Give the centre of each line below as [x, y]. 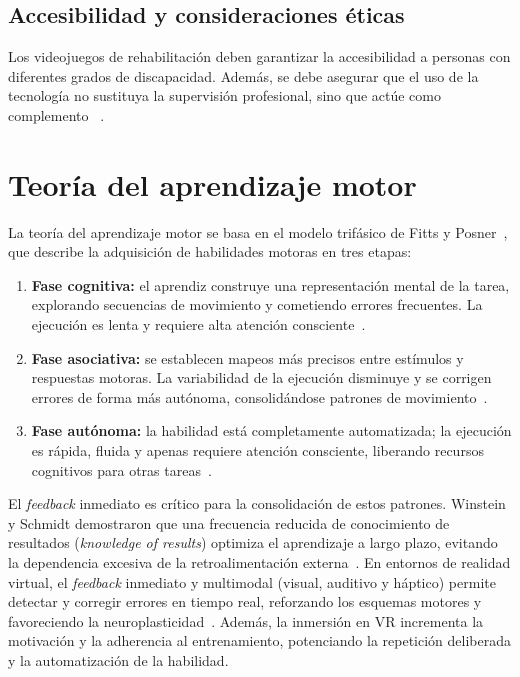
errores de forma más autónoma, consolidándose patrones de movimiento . [259, 396]
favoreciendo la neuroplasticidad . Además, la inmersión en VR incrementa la [246, 620]
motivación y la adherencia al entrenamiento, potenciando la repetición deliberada [260, 640]
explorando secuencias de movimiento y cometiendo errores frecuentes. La [257, 304]
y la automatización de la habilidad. [118, 659]
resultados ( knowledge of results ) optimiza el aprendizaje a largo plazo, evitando [253, 542]
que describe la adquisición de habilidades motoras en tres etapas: [210, 251]
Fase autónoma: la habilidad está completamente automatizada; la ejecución [271, 430]
